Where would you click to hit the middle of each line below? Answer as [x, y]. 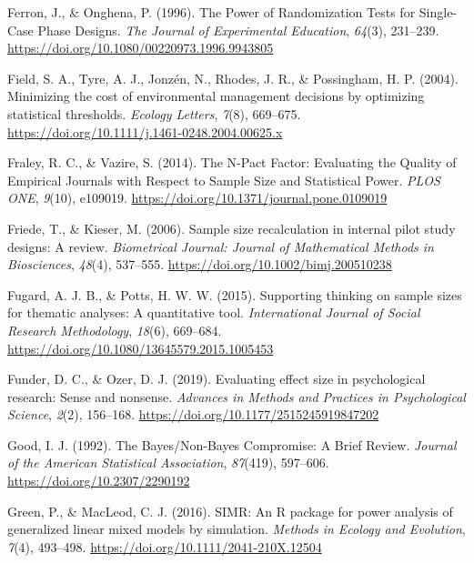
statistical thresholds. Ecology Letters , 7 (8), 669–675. [154, 113]
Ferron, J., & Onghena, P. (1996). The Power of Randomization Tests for [212, 12]
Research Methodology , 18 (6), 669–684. [115, 330]
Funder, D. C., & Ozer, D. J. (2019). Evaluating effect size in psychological [217, 379]
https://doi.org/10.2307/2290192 [99, 481]
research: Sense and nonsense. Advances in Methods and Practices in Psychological [237, 396]
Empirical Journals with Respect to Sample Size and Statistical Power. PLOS [224, 180]
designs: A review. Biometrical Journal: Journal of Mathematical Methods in [221, 246]
